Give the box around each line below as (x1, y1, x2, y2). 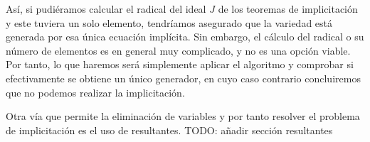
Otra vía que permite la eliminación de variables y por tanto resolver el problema (6, 109, 360, 124)
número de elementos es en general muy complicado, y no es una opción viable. (6, 43, 351, 58)
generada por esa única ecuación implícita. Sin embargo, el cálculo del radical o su (6, 29, 364, 44)
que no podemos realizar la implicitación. (6, 84, 185, 99)
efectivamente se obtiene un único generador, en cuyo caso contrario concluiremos (6, 70, 361, 85)
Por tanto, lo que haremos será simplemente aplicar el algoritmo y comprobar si (6, 57, 354, 72)
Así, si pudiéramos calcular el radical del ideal (6, 1, 206, 16)
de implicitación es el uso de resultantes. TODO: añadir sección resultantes (6, 122, 333, 137)
